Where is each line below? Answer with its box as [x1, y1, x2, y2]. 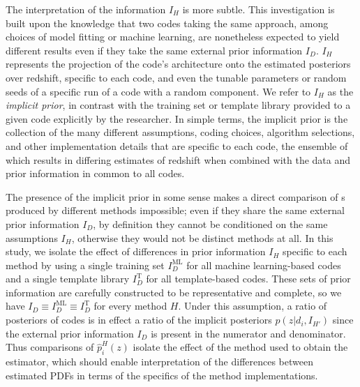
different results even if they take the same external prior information [6, 43, 303, 57]
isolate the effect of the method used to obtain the [133, 340, 348, 354]
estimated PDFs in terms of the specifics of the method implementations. [6, 367, 318, 382]
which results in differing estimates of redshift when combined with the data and [6, 152, 351, 167]
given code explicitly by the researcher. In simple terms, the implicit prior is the [6, 111, 348, 126]
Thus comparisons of [6, 340, 94, 354]
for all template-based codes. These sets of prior [146, 271, 351, 286]
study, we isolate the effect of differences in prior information [6, 244, 266, 259]
